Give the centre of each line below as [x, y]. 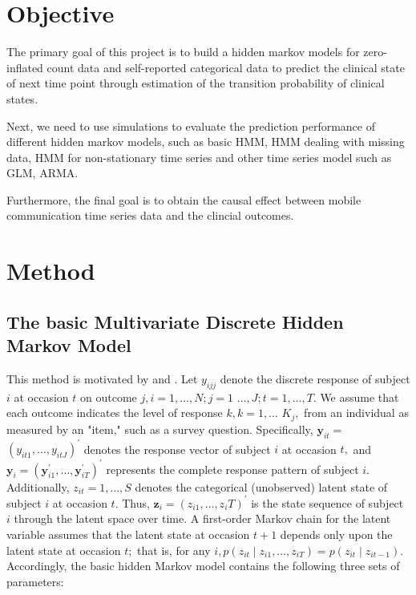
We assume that [359, 397]
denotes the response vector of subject [177, 449]
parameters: [35, 581]
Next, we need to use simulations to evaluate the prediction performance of [191, 125]
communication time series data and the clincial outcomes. [150, 215]
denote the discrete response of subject [315, 379]
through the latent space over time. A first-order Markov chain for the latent [202, 518]
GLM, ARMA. [42, 173]
